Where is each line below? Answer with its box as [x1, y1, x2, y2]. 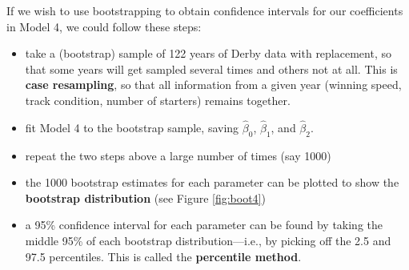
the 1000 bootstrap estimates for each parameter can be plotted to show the [25, 174, 399, 191]
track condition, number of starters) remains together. [25, 91, 291, 108]
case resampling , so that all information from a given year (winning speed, [25, 76, 402, 93]
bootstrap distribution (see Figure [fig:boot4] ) [25, 189, 266, 206]
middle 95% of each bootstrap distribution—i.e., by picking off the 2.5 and [25, 232, 391, 248]
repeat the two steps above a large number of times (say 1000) [25, 147, 331, 163]
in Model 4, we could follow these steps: [6, 18, 202, 34]
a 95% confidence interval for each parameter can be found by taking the [25, 216, 383, 233]
